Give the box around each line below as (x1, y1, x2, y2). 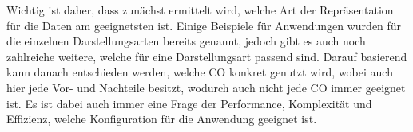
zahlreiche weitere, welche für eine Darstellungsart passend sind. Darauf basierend (6, 48, 407, 64)
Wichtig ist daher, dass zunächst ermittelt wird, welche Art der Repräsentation (6, 2, 394, 17)
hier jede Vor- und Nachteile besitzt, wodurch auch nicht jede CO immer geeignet (6, 79, 406, 95)
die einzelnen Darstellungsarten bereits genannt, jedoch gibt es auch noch (6, 33, 366, 49)
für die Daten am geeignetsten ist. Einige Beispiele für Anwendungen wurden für (6, 17, 402, 33)
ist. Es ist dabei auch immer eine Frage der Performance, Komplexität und (6, 95, 372, 111)
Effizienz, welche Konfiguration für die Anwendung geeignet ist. (6, 111, 317, 127)
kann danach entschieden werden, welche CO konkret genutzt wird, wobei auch (6, 64, 393, 80)
